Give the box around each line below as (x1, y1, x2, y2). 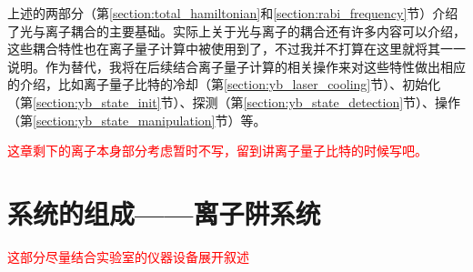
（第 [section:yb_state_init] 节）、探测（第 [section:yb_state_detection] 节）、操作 (7, 92, 461, 111)
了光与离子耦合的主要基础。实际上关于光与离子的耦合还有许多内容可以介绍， (7, 21, 466, 40)
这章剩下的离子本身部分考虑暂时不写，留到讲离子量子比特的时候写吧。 (7, 141, 428, 160)
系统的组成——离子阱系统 (7, 194, 321, 231)
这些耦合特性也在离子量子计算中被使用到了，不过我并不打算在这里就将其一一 (7, 39, 466, 58)
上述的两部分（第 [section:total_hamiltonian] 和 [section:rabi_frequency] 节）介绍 (7, 4, 458, 22)
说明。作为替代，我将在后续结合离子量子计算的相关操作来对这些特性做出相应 (7, 56, 466, 76)
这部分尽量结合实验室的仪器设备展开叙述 (7, 247, 249, 266)
